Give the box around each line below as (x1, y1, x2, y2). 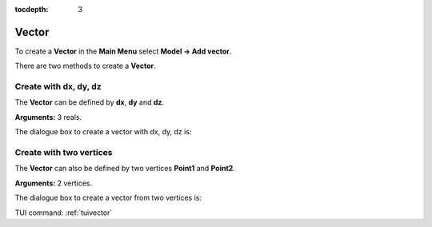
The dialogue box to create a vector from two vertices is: (14, 193, 202, 203)
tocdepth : (14, 5, 49, 14)
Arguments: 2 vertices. (14, 178, 92, 188)
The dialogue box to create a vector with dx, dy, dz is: (14, 127, 192, 137)
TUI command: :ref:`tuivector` (14, 208, 113, 217)
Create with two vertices (14, 146, 113, 157)
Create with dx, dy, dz (14, 81, 102, 92)
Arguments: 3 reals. (14, 112, 82, 121)
